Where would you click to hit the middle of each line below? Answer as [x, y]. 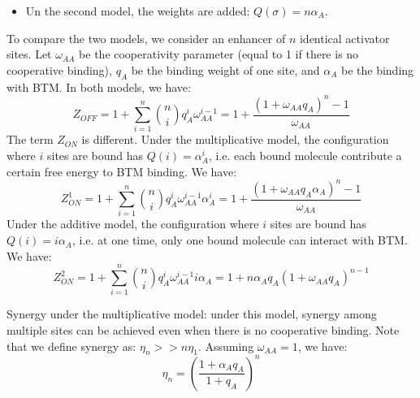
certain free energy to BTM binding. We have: [122, 171]
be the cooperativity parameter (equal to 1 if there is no [219, 54]
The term [30, 139]
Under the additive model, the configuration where [133, 224]
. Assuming [226, 346]
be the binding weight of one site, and [225, 69]
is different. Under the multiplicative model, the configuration [235, 139]
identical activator [344, 38]
